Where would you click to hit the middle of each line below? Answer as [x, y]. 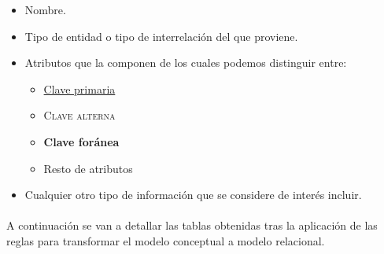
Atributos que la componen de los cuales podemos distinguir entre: [186, 63]
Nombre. [45, 9]
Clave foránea [81, 141]
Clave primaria [79, 88]
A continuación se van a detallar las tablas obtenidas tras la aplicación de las [192, 225]
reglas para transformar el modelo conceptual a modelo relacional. [166, 240]
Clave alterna [79, 115]
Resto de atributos [88, 168]
